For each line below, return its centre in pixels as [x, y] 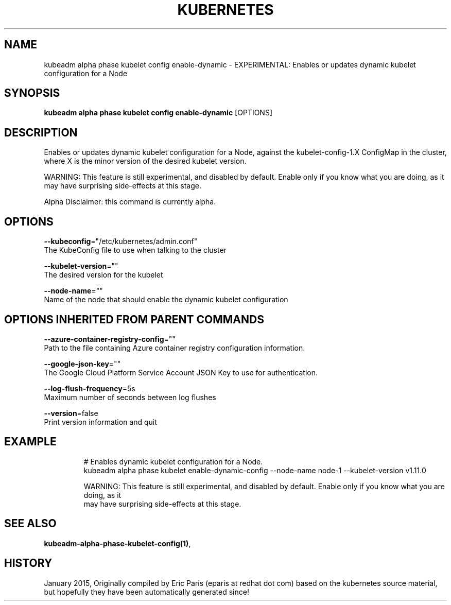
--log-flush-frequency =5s [90, 388]
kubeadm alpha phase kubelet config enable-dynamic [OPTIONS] [158, 113]
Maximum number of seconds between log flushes [130, 397]
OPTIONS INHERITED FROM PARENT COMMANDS [134, 319]
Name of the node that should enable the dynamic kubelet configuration [166, 300]
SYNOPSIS [32, 93]
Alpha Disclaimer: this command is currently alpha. [130, 202]
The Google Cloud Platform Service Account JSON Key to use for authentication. [181, 372]
